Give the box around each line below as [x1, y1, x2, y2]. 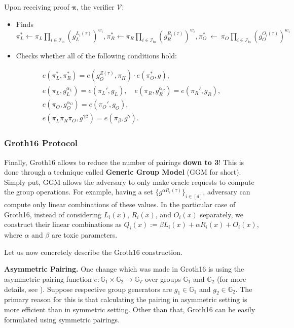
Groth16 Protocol [4, 137, 78, 149]
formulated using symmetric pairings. [4, 314, 120, 324]
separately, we [200, 209, 243, 219]
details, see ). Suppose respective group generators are [4, 283, 172, 294]
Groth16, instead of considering [4, 209, 102, 219]
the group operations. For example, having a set [4, 186, 153, 197]
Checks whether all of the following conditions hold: [16, 50, 177, 60]
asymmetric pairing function [4, 274, 92, 284]
